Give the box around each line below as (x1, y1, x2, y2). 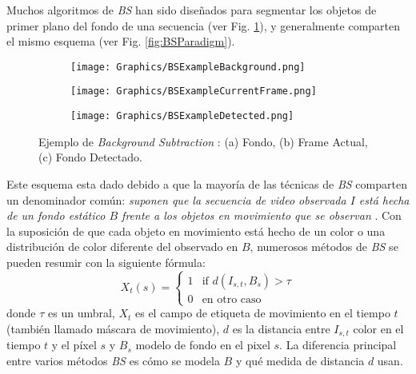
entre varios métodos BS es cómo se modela (6, 352, 220, 368)
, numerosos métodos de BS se (250, 238, 398, 255)
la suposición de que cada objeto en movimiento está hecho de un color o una (6, 222, 386, 239)
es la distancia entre (232, 320, 330, 336)
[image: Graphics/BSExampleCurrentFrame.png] (70, 86, 317, 97)
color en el (353, 320, 404, 336)
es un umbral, (48, 304, 115, 321)
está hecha (358, 191, 410, 208)
